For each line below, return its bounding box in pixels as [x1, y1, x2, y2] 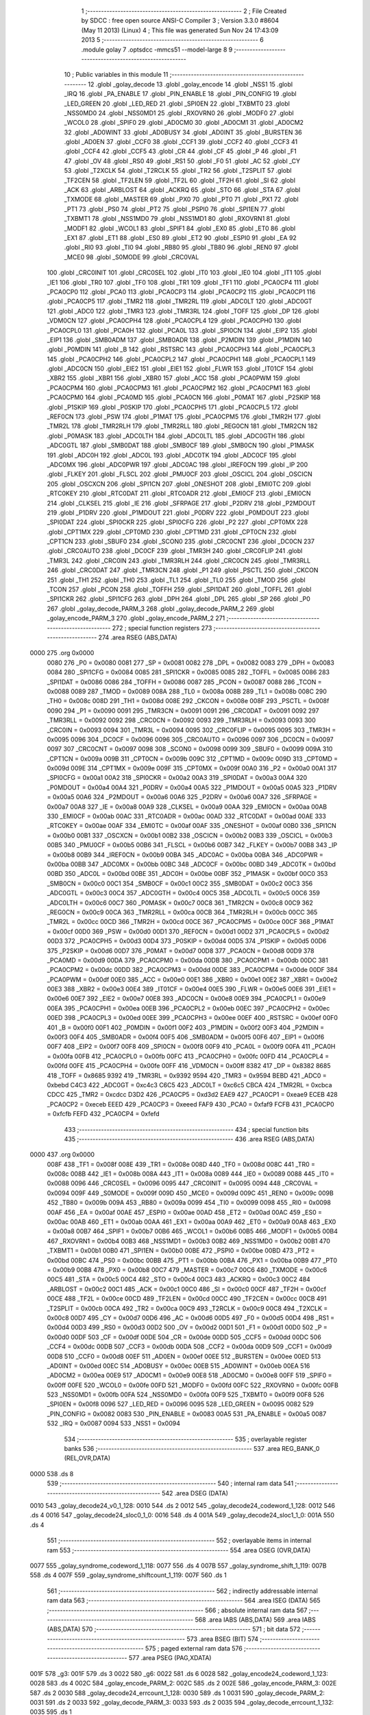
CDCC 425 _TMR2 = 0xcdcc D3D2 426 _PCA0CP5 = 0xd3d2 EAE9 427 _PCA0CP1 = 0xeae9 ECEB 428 [47, 1091, 338, 1099]
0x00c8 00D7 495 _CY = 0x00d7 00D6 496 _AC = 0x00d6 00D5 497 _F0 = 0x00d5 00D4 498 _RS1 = [47, 1314, 335, 1322]
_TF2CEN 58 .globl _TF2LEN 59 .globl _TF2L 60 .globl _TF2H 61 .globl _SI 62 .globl [64, 176, 296, 185]
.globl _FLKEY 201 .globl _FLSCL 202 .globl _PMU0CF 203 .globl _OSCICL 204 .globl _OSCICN [47, 470, 313, 478]
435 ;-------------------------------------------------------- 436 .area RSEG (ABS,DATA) [64, 1135, 315, 1143]
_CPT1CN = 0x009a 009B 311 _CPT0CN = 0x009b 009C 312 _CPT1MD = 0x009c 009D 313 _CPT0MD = [47, 755, 338, 763]
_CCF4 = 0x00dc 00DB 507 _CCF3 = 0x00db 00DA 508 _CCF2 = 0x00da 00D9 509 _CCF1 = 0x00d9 [47, 1343, 332, 1351]
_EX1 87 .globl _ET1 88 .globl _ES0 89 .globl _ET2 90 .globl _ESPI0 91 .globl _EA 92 [64, 233, 297, 241]
